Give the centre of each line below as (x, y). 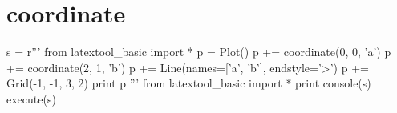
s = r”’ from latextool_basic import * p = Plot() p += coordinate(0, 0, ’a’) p (199, 52)
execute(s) (31, 98)
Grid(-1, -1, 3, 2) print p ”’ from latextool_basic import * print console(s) (189, 83)
